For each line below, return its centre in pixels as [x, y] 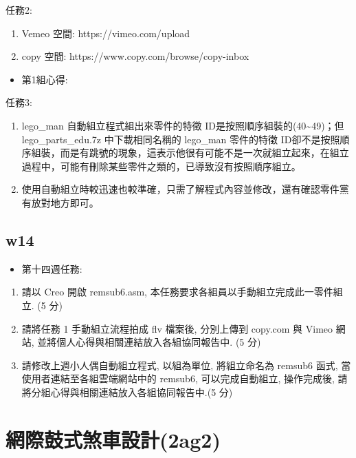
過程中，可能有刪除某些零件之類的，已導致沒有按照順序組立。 [161, 166]
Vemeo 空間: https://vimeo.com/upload [106, 33]
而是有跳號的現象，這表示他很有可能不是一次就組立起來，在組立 [204, 153]
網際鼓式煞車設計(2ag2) [113, 439]
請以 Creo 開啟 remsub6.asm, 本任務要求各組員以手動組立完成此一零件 [177, 292]
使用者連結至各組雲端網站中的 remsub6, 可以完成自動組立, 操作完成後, [178, 378]
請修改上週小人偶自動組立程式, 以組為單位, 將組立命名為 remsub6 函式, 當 [186, 365]
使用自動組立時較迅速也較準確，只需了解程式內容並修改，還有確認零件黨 [185, 189]
